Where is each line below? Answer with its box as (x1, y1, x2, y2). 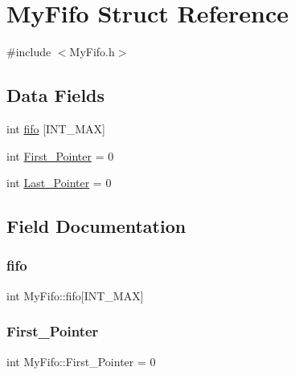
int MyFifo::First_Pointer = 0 (6, 353, 156, 369)
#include (6, 43, 51, 60)
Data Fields (6, 83, 105, 108)
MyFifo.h (69, 43, 115, 60)
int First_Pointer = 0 (6, 147, 114, 164)
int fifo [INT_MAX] (6, 120, 105, 137)
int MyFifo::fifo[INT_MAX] (6, 287, 144, 304)
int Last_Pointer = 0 (6, 174, 112, 191)
